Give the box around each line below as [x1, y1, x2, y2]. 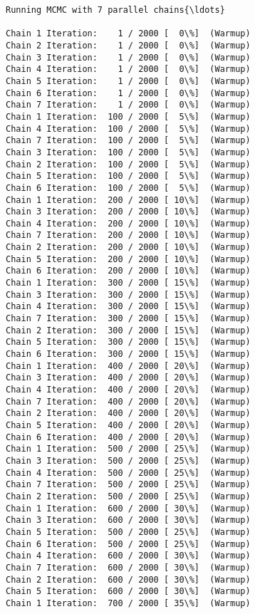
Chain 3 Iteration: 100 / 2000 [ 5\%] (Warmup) [6, 147, 251, 157]
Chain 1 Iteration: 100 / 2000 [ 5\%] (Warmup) [6, 111, 251, 122]
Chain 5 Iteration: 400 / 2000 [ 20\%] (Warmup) [6, 420, 251, 430]
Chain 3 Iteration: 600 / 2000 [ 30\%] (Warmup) [6, 515, 251, 526]
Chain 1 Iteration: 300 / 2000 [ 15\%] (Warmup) [6, 278, 251, 288]
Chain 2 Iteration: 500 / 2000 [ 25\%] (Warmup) [6, 491, 251, 501]
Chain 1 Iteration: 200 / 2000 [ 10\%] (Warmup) [6, 194, 251, 205]
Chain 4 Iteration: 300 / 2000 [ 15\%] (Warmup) [6, 301, 251, 312]
